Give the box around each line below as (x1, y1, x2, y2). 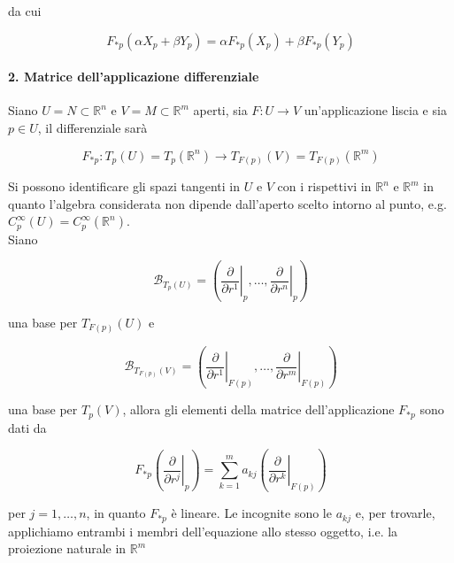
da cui (8, 2, 42, 19)
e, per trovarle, (355, 504, 435, 522)
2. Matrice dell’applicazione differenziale (8, 67, 259, 86)
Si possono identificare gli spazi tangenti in (8, 177, 241, 196)
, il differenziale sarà (37, 118, 148, 136)
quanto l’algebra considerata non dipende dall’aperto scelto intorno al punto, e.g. (8, 194, 447, 212)
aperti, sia (193, 101, 248, 120)
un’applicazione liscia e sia (304, 101, 447, 120)
